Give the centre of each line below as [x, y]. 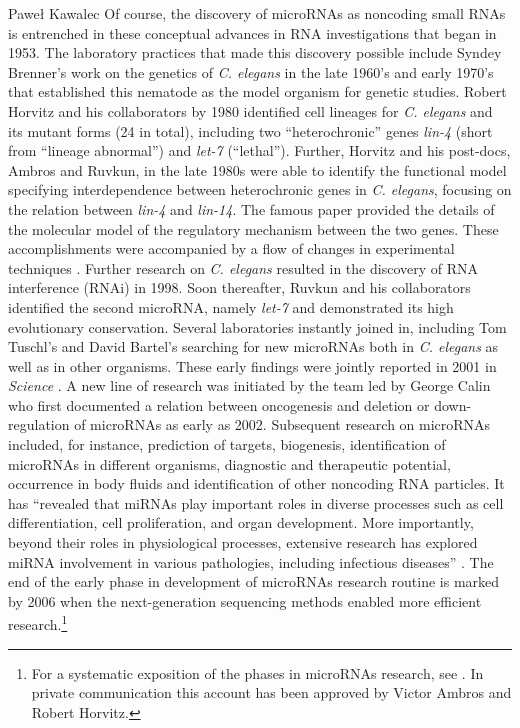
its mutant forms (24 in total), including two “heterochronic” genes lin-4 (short [250, 130]
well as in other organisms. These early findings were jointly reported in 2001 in [252, 365]
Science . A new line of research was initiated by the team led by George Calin [249, 385]
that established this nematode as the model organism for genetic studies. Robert [257, 91]
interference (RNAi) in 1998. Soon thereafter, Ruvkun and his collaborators [239, 287]
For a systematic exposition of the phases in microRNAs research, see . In [257, 672]
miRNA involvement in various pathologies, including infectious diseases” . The [251, 561]
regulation [39, 424]
